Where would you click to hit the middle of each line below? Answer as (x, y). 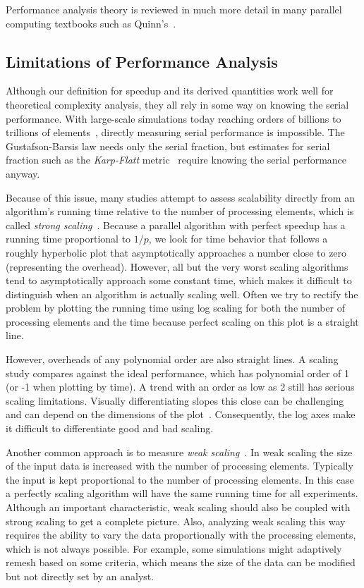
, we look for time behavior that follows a (238, 239)
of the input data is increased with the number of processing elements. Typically (180, 466)
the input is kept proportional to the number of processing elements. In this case (180, 479)
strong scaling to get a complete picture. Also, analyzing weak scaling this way (176, 521)
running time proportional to (68, 239)
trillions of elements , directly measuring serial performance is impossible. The (175, 132)
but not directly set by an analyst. (80, 576)
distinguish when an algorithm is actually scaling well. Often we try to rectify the (182, 294)
